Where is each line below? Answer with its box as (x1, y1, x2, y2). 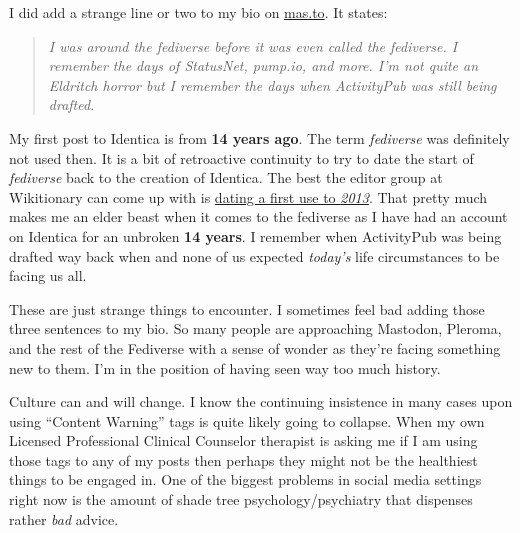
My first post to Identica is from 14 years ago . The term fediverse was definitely (9, 127, 510, 148)
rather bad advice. (9, 508, 119, 529)
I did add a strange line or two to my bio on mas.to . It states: (9, 2, 388, 22)
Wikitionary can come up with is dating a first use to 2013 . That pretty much (9, 186, 488, 207)
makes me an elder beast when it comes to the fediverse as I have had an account (9, 206, 508, 227)
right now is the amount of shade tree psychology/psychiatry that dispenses (9, 489, 473, 510)
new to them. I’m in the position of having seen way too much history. (9, 357, 441, 378)
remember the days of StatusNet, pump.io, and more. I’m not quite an (48, 55, 479, 76)
